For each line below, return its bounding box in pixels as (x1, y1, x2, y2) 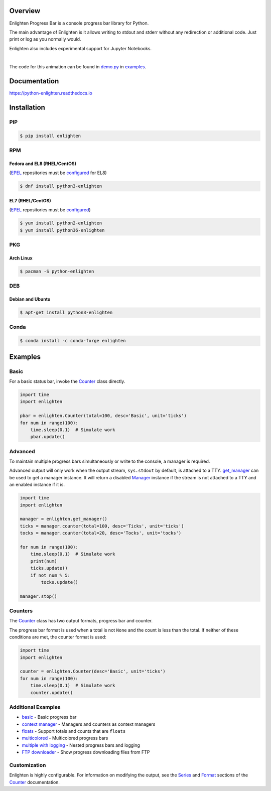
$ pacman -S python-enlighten (20, 269, 94, 274)
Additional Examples (9, 703, 61, 710)
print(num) (30, 558, 57, 564)
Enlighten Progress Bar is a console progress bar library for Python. (9, 20, 149, 26)
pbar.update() (30, 434, 65, 440)
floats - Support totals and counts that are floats (22, 728, 126, 734)
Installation (9, 103, 45, 112)
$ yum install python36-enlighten (20, 227, 105, 233)
